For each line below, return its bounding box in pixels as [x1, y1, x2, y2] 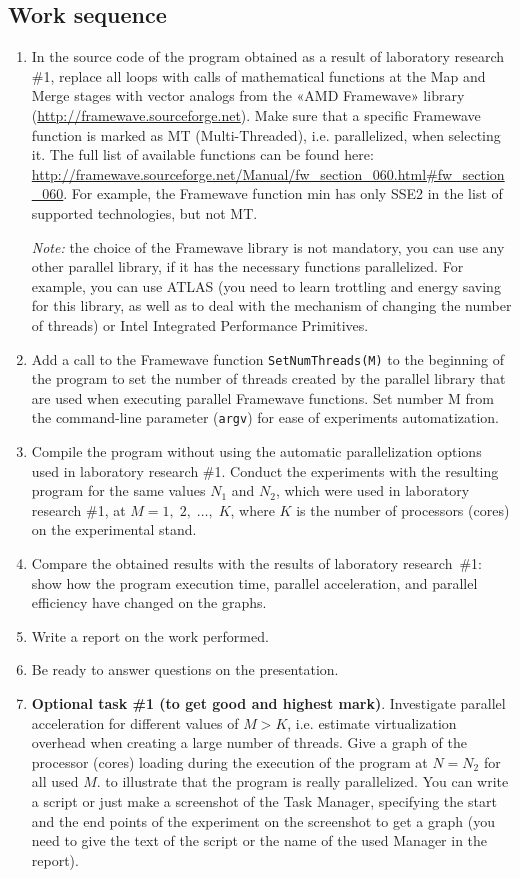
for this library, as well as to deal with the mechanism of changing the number [31, 295, 512, 316]
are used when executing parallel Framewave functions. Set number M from [31, 387, 494, 408]
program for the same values [31, 480, 206, 501]
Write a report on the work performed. [31, 625, 269, 646]
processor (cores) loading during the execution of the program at [31, 751, 428, 772]
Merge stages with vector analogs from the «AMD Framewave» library [31, 85, 465, 106]
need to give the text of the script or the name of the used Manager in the [31, 830, 488, 851]
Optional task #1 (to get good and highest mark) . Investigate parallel [31, 692, 506, 713]
